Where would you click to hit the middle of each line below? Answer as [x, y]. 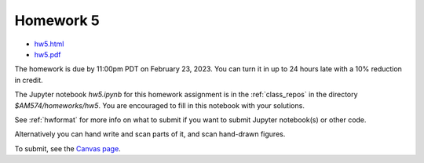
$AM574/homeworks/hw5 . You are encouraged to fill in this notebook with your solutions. [160, 105]
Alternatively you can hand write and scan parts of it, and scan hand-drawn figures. [150, 134]
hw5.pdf [48, 54]
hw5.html [49, 44]
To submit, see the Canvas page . [68, 148]
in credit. [29, 80]
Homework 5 [57, 20]
